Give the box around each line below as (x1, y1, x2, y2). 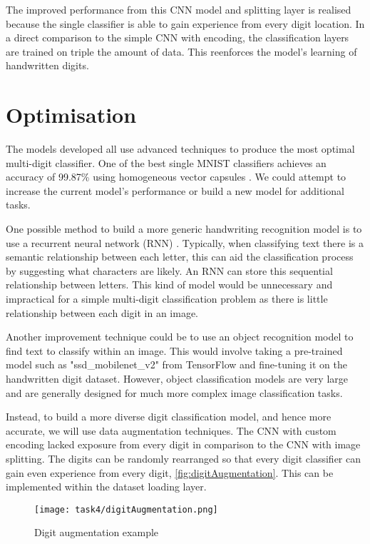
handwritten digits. (6, 58, 89, 73)
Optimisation (6, 100, 137, 129)
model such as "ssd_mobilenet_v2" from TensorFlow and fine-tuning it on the (6, 357, 347, 372)
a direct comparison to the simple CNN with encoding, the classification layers (6, 30, 349, 45)
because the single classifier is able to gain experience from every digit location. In (6, 16, 365, 31)
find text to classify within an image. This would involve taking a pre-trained (6, 343, 343, 358)
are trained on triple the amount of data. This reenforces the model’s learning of (6, 44, 357, 59)
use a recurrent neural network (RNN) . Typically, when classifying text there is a (6, 235, 364, 250)
